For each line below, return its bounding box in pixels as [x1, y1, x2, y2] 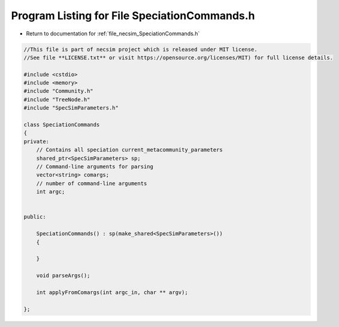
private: [23, 138, 50, 145]
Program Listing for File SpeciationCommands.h [11, 9, 255, 22]
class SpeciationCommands [23, 122, 100, 128]
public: [23, 213, 46, 220]
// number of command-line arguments [36, 180, 147, 187]
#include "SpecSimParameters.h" [23, 105, 119, 111]
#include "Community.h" [23, 87, 94, 95]
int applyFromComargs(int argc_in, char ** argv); [36, 289, 188, 296]
